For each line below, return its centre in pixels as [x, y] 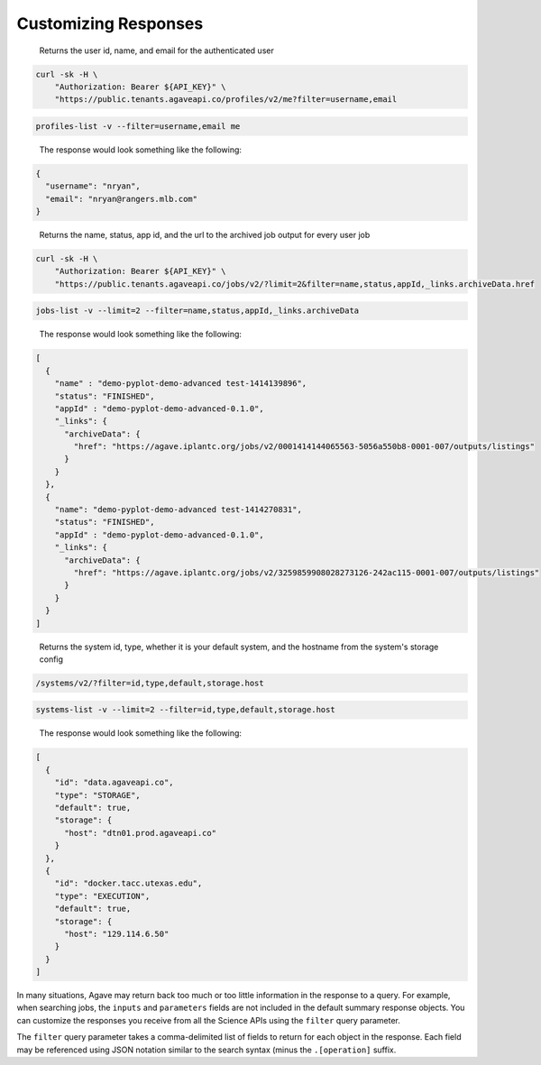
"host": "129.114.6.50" [117, 934]
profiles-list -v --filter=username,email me [138, 126]
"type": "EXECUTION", [102, 896]
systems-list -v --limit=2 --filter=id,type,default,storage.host [185, 710]
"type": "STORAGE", [98, 795]
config [51, 659]
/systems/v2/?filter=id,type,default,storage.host [150, 683]
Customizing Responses [110, 23]
